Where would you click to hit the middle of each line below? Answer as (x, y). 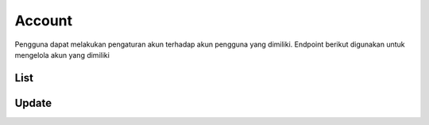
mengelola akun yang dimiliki (62, 55)
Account (44, 21)
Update (33, 103)
